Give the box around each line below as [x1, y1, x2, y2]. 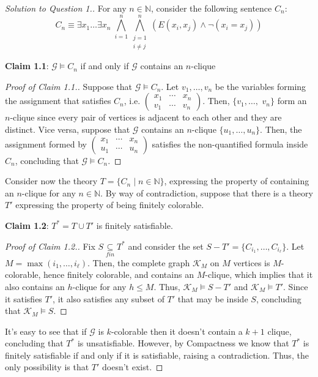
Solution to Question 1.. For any [5, 2, 127, 14]
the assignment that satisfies [5, 94, 111, 107]
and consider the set [128, 239, 204, 252]
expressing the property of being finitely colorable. [15, 198, 204, 211]
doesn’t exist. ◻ [102, 360, 163, 373]
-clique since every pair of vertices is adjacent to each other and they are [10, 111, 282, 124]
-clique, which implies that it [205, 268, 313, 281]
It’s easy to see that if [5, 324, 87, 337]
